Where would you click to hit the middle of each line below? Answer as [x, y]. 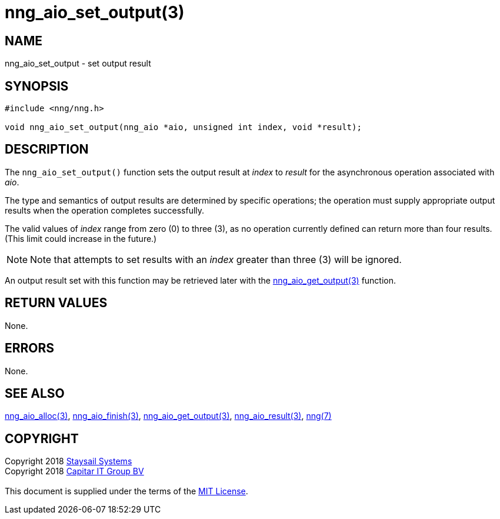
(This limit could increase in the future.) [81, 238]
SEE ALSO [35, 393]
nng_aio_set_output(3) [95, 12]
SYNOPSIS [37, 86]
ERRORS [30, 348]
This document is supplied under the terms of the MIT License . [126, 491]
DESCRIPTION [47, 149]
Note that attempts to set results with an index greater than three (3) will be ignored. [216, 259]
